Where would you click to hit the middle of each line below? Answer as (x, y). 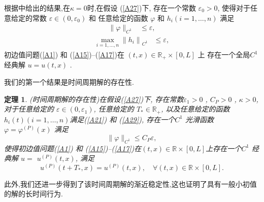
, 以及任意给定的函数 (195, 109)
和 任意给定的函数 (118, 18)
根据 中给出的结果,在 (37, 8)
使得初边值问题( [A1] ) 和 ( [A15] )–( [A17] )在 (73, 148)
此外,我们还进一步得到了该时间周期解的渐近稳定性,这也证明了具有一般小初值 (130, 183)
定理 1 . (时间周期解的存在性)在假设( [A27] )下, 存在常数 (94, 99)
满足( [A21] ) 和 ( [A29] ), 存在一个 (122, 119)
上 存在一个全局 (224, 54)
